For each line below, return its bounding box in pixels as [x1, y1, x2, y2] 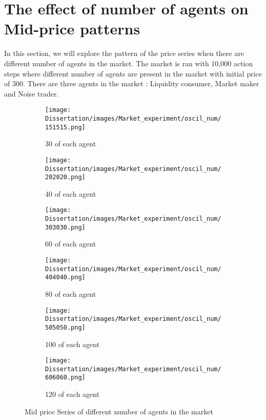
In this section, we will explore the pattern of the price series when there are [4, 48, 244, 59]
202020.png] [45, 174, 86, 181]
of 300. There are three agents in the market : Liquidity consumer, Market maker [4, 78, 259, 89]
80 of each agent [45, 288, 96, 299]
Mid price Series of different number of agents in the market [25, 406, 213, 416]
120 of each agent [45, 389, 100, 399]
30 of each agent [45, 138, 96, 149]
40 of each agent [45, 188, 96, 199]
